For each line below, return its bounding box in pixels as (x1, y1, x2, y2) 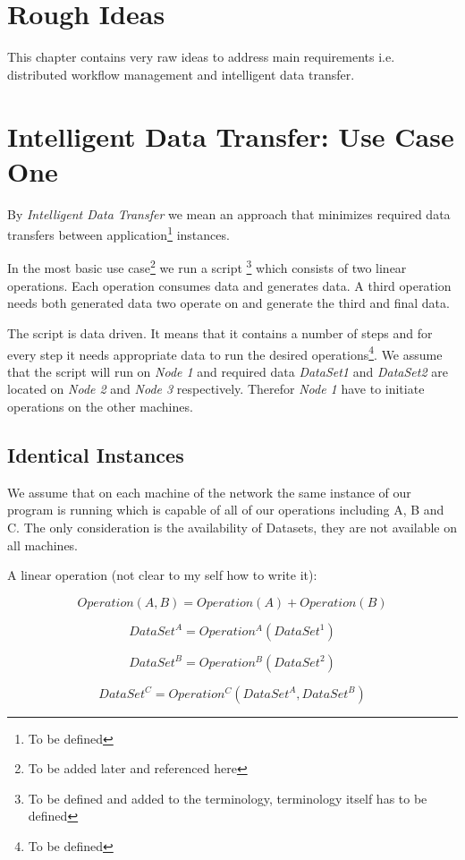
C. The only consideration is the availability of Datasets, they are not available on (7, 517, 458, 536)
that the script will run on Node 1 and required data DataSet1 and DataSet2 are (7, 362, 448, 380)
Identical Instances (7, 440, 184, 468)
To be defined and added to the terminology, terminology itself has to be (28, 788, 427, 807)
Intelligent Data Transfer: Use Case (7, 117, 454, 154)
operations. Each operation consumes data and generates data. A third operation (7, 276, 452, 294)
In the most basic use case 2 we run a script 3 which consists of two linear (7, 256, 407, 277)
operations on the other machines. (7, 396, 193, 415)
